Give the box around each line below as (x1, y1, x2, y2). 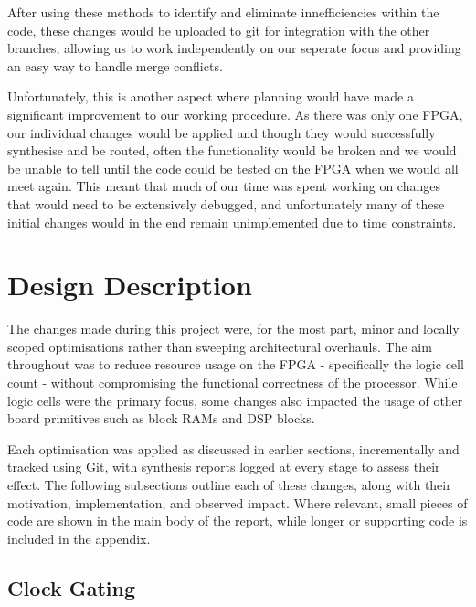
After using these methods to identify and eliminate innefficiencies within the (7, 3, 439, 21)
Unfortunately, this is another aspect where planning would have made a (7, 87, 414, 106)
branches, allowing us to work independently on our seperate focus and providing (7, 38, 461, 58)
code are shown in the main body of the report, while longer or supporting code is (7, 511, 468, 530)
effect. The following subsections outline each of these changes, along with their (7, 475, 451, 494)
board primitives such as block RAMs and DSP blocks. (7, 409, 315, 428)
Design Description (7, 266, 252, 303)
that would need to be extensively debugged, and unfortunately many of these (7, 194, 445, 213)
